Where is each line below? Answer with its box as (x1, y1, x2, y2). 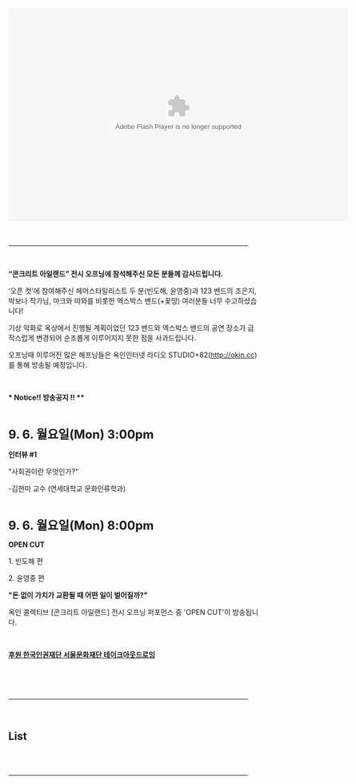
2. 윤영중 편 (8, 573, 45, 583)
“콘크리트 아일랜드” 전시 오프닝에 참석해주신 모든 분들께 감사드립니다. (8, 269, 224, 279)
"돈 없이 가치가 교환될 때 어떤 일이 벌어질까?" (8, 590, 148, 600)
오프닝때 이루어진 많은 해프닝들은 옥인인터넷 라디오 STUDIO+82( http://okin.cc (8, 350, 255, 360)
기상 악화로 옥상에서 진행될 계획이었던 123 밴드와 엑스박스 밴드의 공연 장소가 (8, 324, 246, 333)
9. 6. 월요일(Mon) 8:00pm (8, 518, 154, 533)
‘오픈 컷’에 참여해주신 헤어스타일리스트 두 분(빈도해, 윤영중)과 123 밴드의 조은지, (8, 286, 258, 296)
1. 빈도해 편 (8, 557, 44, 566)
